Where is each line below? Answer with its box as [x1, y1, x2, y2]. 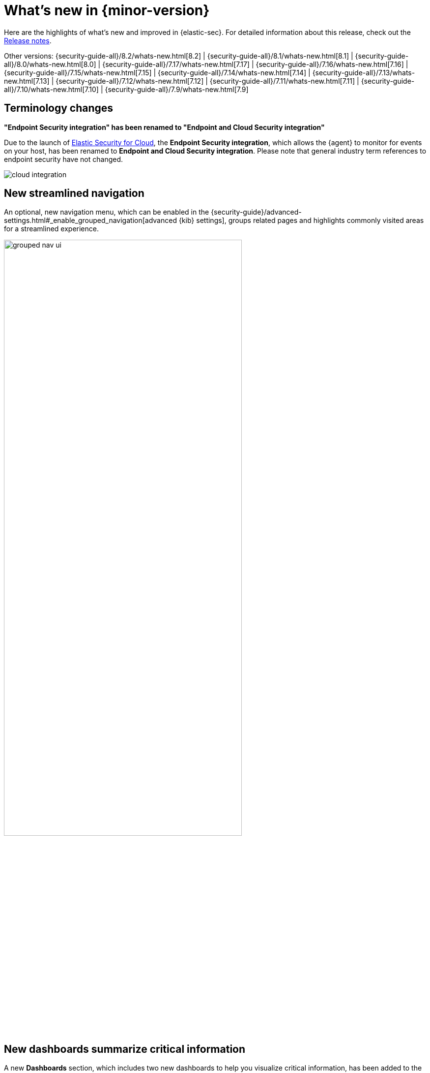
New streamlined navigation [4, 187, 144, 200]
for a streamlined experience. [4, 224, 99, 233]
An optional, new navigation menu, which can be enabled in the [4, 208, 209, 217]
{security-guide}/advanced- [211, 208, 302, 217]
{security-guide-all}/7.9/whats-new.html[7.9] [105, 85, 249, 94]
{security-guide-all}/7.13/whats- [312, 68, 415, 77]
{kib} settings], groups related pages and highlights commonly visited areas [178, 216, 424, 225]
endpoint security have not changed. [4, 155, 123, 163]
